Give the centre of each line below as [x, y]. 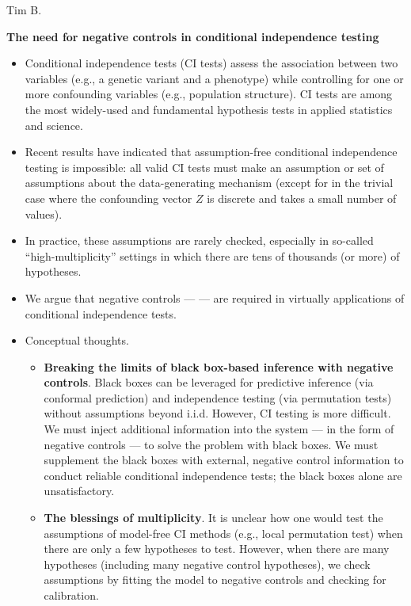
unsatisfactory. [79, 491]
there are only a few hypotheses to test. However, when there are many [217, 549]
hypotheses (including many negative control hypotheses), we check [207, 564]
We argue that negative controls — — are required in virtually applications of [215, 297]
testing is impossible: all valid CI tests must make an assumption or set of [204, 167]
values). [44, 213]
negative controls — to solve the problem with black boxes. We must [211, 444]
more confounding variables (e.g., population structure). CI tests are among [209, 94]
